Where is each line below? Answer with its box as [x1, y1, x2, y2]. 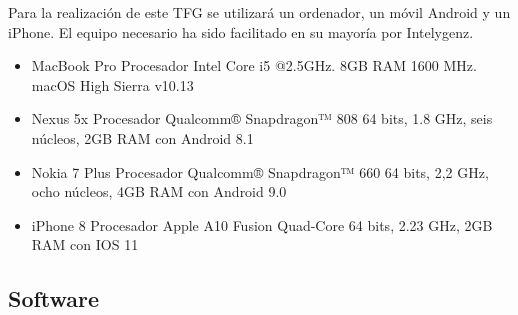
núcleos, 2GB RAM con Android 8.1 [31, 127, 254, 148]
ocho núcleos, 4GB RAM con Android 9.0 [31, 181, 287, 202]
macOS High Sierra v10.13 [31, 74, 194, 95]
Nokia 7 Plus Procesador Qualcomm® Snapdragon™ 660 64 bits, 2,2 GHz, [31, 161, 489, 182]
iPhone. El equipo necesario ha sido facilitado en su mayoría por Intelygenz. [8, 21, 474, 42]
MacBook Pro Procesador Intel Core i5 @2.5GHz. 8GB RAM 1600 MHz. [31, 55, 477, 76]
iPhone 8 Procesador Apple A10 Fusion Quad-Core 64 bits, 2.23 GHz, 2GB [31, 214, 493, 235]
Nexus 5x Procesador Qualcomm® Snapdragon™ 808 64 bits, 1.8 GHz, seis [31, 108, 493, 129]
